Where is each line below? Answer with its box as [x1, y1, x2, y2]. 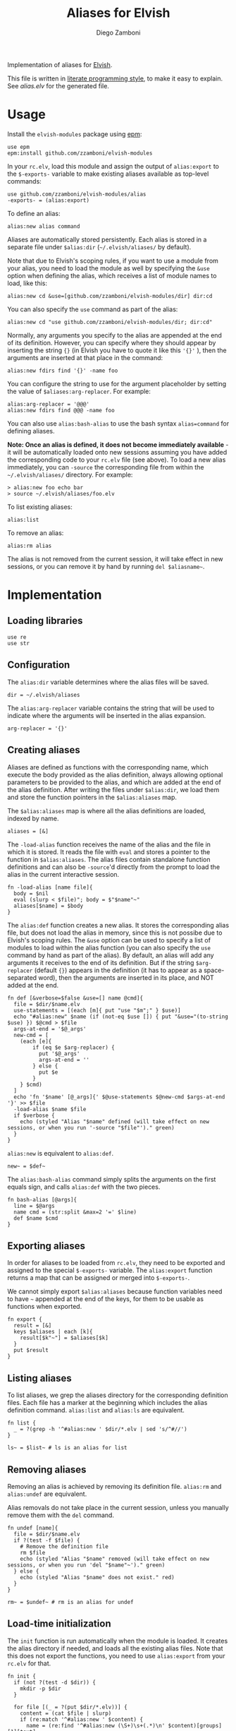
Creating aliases [7, 744, 80, 756]
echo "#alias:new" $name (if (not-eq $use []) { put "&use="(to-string [13, 1013, 229, 1020]
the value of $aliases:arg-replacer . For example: [7, 387, 151, 395]
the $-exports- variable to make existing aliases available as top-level [7, 169, 209, 178]
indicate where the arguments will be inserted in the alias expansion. [7, 711, 206, 719]
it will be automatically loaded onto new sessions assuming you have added [7, 448, 228, 456]
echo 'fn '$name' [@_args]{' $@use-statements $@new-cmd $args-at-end [13, 1093, 225, 1101]
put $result [13, 1347, 49, 1354]
